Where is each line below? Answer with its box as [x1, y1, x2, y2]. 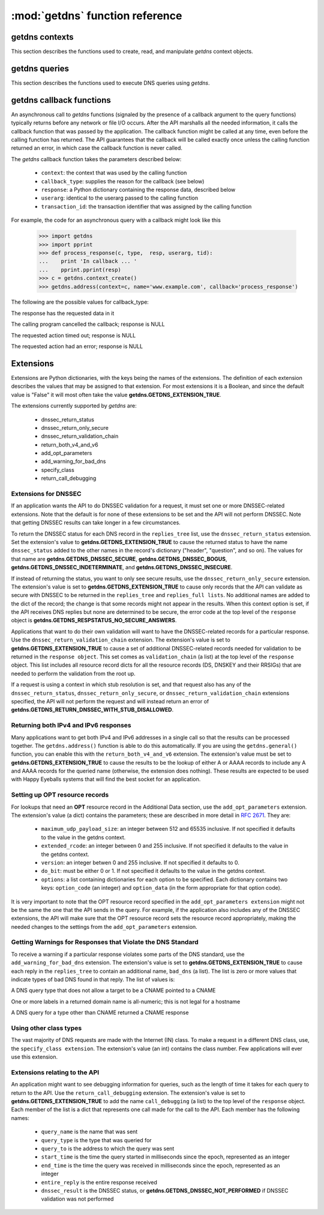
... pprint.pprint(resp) [38, 266, 121, 273]
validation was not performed [41, 1195, 114, 1202]
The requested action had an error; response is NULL [11, 343, 143, 350]
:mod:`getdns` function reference [11, 9, 182, 22]
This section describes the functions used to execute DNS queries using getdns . [11, 79, 210, 87]
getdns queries [11, 63, 69, 73]
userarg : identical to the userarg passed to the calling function [41, 194, 199, 201]
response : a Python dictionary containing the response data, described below [41, 186, 236, 193]
